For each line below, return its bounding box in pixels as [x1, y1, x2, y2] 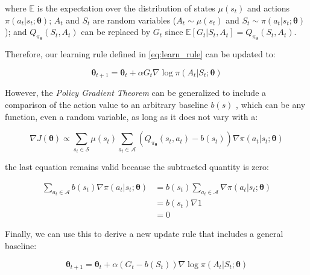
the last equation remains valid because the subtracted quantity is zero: [5, 160, 269, 173]
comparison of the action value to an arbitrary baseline [5, 98, 208, 111]
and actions [247, 2, 290, 14]
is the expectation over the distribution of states [37, 2, 215, 14]
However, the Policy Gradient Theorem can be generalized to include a [5, 86, 267, 99]
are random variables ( [93, 13, 177, 26]
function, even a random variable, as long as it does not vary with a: [5, 110, 258, 122]
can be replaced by [81, 25, 151, 38]
